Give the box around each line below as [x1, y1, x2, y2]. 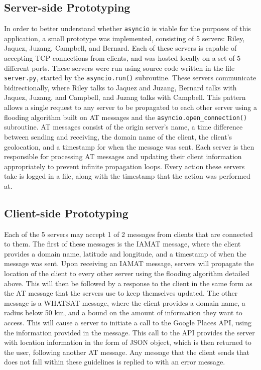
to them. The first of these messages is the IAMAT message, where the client [4, 238, 241, 249]
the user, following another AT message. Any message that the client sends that [4, 346, 250, 357]
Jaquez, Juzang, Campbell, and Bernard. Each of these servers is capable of [4, 43, 237, 53]
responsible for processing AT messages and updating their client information [4, 151, 242, 162]
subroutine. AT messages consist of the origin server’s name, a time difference [4, 121, 243, 132]
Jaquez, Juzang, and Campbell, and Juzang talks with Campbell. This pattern [4, 92, 246, 102]
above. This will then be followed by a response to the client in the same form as [4, 278, 252, 288]
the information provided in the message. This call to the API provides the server [4, 327, 255, 337]
